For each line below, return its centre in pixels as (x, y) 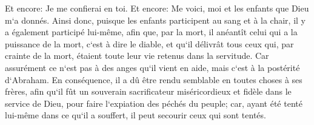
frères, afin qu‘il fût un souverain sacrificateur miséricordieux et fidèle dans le (148, 91)
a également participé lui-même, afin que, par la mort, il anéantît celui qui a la (151, 32)
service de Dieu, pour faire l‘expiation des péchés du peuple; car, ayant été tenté (154, 103)
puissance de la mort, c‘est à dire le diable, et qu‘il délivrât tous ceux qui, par (149, 43)
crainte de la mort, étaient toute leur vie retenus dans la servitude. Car (137, 56)
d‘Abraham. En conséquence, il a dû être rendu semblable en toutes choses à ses (154, 79)
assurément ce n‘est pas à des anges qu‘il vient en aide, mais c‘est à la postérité (152, 67)
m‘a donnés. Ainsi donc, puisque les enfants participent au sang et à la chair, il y (155, 20)
